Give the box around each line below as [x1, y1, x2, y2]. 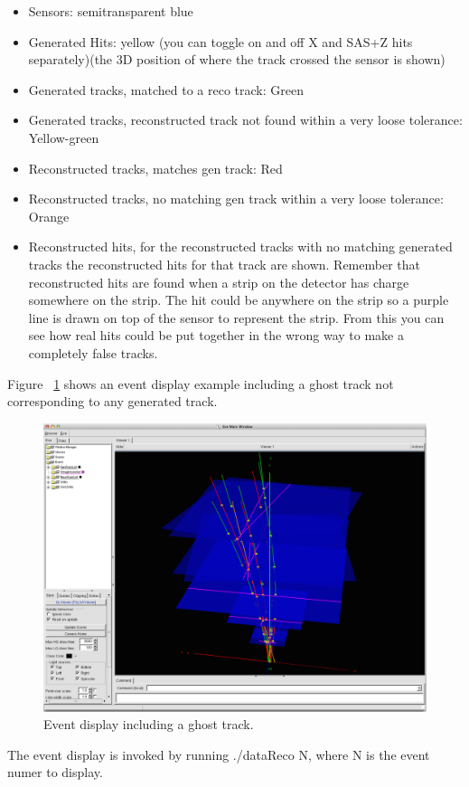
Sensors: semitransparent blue [28, 2, 193, 20]
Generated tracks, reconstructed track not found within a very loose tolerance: [28, 110, 463, 129]
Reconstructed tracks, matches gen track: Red [28, 158, 283, 177]
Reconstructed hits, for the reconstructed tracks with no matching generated [28, 237, 453, 256]
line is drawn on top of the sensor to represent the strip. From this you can [28, 308, 445, 327]
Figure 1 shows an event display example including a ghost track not [7, 374, 394, 393]
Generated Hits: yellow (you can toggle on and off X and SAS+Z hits [28, 32, 413, 51]
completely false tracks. [28, 343, 158, 362]
